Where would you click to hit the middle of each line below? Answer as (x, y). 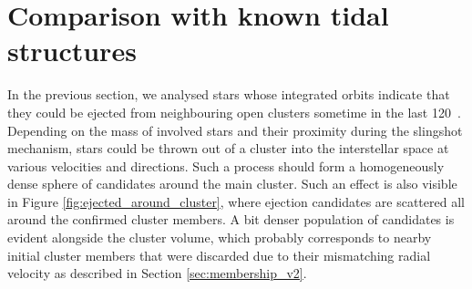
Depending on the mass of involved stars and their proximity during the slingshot (235, 130)
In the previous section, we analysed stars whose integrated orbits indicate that (229, 94)
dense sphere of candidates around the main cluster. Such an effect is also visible (232, 184)
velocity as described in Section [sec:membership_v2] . (157, 273)
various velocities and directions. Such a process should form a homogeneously (226, 165)
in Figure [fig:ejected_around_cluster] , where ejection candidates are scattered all (236, 201)
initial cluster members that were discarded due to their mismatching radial (219, 255)
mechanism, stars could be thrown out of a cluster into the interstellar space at (228, 148)
